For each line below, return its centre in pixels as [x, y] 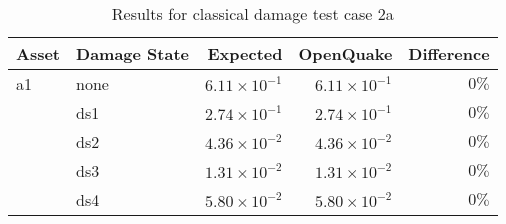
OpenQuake [345, 53]
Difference [449, 53]
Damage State [133, 53]
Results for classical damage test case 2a [252, 13]
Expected [245, 53]
